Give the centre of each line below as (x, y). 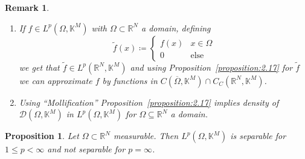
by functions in (130, 80)
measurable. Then (146, 136)
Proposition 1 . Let (42, 136)
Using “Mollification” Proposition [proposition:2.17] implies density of (149, 102)
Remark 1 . (27, 7)
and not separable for (86, 149)
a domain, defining (176, 28)
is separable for (258, 136)
